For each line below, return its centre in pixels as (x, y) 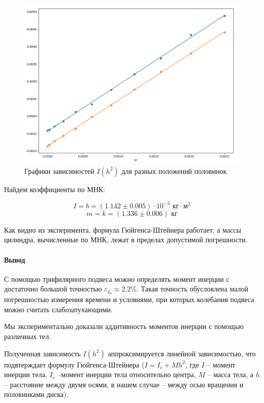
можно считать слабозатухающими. (58, 309)
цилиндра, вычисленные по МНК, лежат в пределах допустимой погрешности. (126, 240)
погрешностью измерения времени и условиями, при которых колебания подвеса (129, 299)
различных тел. (28, 336)
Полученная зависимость (42, 353)
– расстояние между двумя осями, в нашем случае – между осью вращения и (124, 384)
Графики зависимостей (59, 171)
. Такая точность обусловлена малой (192, 289)
